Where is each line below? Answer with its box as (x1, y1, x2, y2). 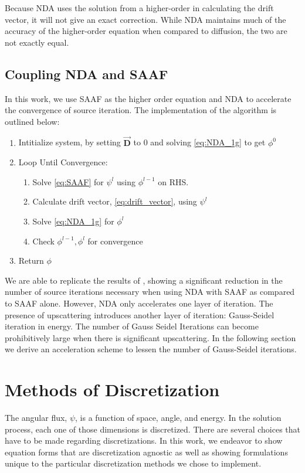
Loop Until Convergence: (18, 156, 108, 168)
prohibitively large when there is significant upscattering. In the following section (5, 331, 296, 343)
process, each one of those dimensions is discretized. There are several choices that (5, 423, 301, 435)
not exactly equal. (5, 36, 69, 48)
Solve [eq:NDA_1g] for (32, 215, 114, 227)
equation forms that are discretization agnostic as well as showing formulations (5, 445, 288, 458)
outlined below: (5, 115, 60, 127)
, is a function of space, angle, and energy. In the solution (75, 411, 282, 424)
